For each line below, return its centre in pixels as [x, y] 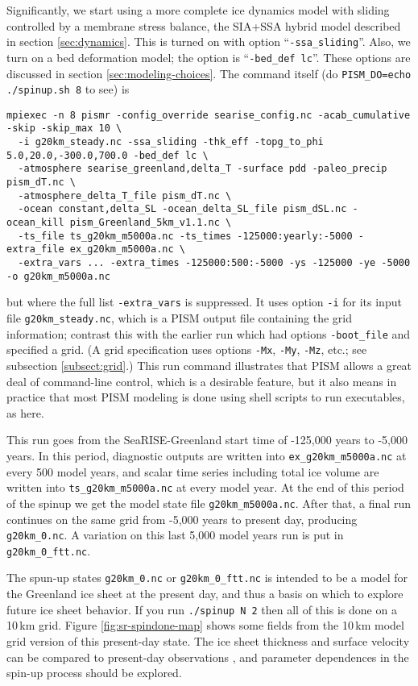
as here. [25, 412]
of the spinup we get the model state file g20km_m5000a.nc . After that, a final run [209, 503]
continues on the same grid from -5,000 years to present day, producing [182, 519]
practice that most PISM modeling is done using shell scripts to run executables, [206, 397]
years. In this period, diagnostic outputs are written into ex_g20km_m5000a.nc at [207, 455]
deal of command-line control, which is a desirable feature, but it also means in [202, 381]
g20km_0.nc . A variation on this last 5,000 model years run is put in [175, 535]
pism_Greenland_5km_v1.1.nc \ [151, 223]
